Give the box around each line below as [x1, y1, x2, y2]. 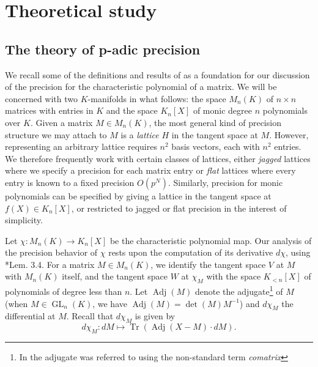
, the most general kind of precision [149, 116, 281, 128]
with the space [206, 270, 261, 283]
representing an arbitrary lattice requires [5, 140, 157, 153]
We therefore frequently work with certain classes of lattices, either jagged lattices [5, 152, 311, 165]
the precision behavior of [5, 246, 98, 259]
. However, [269, 128, 309, 141]
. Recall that [66, 310, 114, 322]
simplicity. [5, 213, 43, 226]
